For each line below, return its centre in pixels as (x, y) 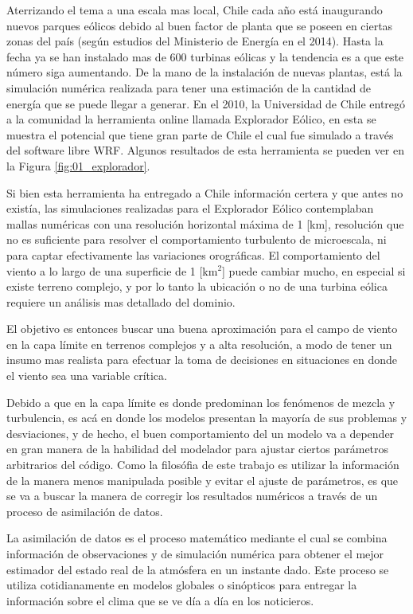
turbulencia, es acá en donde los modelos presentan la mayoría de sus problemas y (207, 418)
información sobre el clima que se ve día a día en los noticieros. (160, 600)
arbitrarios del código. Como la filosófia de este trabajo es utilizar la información (203, 465)
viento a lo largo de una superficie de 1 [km (112, 270)
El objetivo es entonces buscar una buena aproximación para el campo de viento (202, 329)
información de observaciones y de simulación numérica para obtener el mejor (195, 553)
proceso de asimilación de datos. (85, 511)
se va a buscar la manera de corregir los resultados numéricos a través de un (192, 496)
